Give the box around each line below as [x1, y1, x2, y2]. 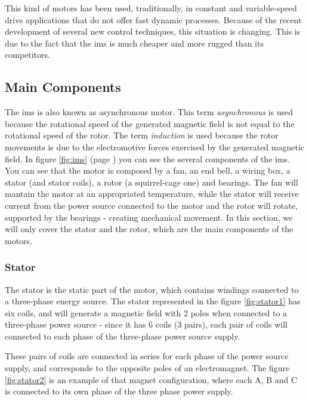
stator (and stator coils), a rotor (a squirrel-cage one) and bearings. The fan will [5, 175, 298, 188]
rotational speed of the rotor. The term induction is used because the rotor [5, 129, 279, 141]
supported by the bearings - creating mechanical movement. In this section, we [5, 211, 293, 223]
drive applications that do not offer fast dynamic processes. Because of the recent [5, 13, 302, 26]
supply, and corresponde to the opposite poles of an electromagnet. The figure [5, 362, 290, 374]
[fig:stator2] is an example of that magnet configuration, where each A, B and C [5, 373, 298, 385]
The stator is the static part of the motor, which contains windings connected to [5, 283, 299, 295]
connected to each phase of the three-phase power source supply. [5, 329, 240, 342]
